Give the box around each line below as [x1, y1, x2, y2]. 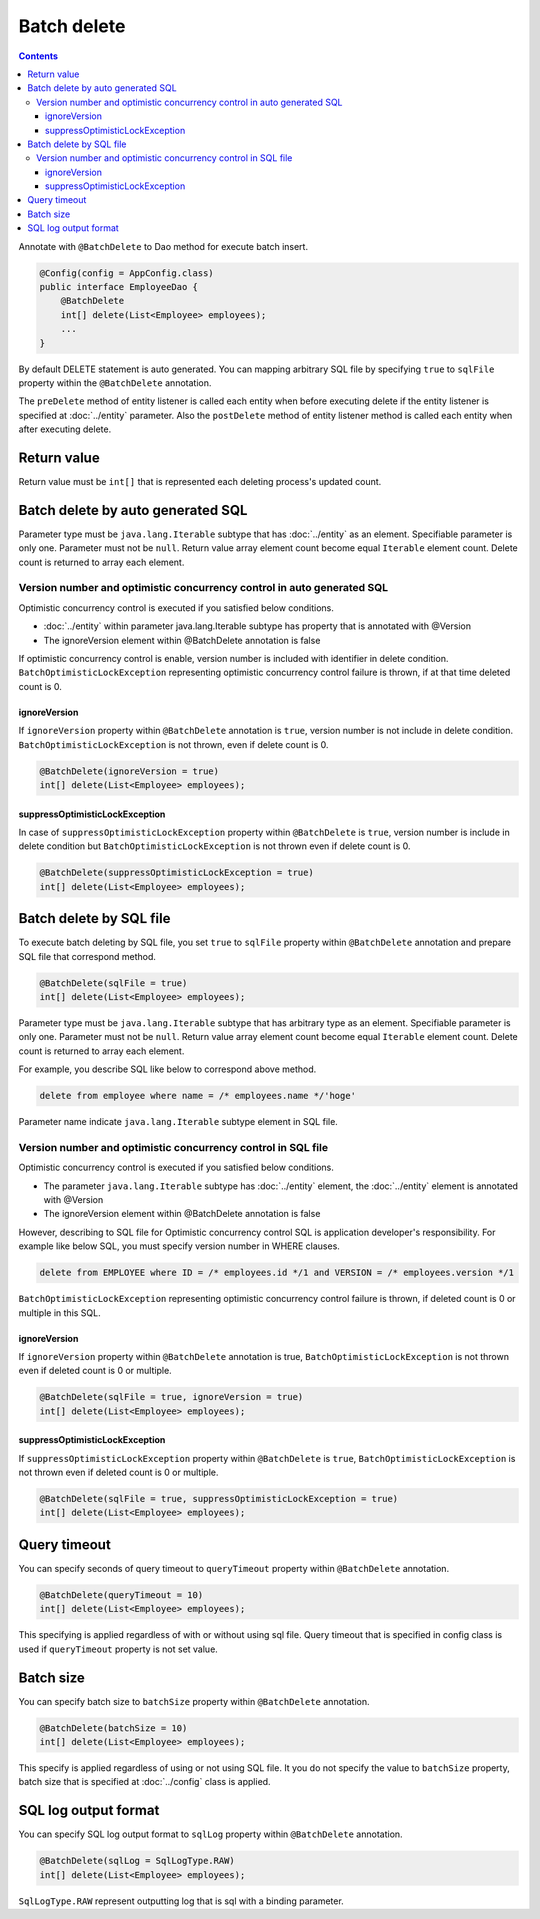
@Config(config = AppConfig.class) [39, 267, 214, 279]
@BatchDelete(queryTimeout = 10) [39, 1589, 204, 1600]
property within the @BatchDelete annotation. [18, 376, 212, 389]
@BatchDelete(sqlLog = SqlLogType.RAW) [39, 1855, 235, 1867]
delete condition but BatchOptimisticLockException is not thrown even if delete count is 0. [18, 840, 411, 852]
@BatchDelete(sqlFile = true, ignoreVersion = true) [39, 1391, 304, 1403]
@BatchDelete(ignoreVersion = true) [39, 765, 220, 777]
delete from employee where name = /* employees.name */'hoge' [39, 1090, 357, 1102]
